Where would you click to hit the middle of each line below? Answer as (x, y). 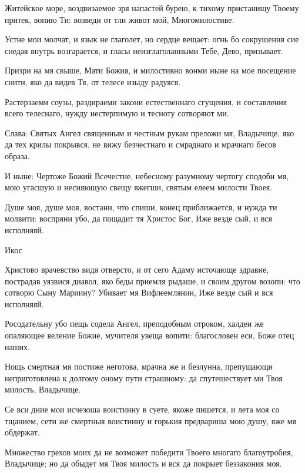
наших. (17, 346)
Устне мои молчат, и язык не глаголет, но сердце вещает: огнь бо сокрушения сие (152, 39)
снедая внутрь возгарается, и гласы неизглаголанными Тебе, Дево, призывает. (144, 50)
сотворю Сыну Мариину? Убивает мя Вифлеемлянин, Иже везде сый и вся (139, 292)
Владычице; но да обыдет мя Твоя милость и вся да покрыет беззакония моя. (143, 463)
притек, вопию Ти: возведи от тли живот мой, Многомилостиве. (120, 19)
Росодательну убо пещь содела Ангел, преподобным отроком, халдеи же (134, 323)
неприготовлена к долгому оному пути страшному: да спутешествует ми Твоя (144, 378)
